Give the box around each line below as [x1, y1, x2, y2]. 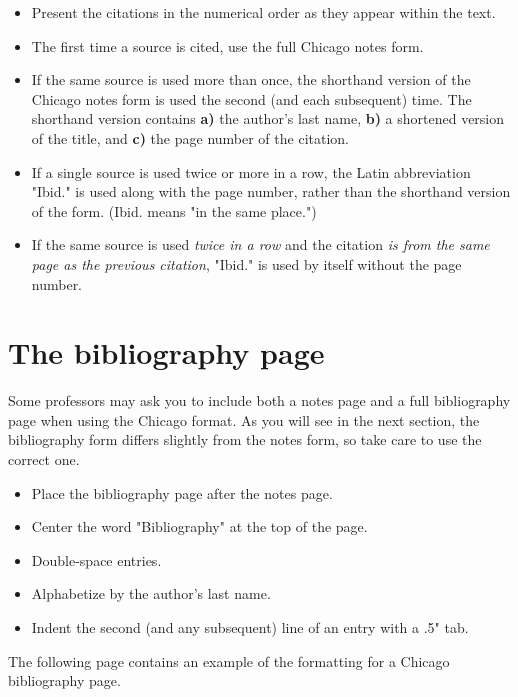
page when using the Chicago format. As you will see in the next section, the [8, 409, 480, 430]
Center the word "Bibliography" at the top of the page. [31, 516, 368, 537]
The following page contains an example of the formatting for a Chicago [8, 650, 450, 671]
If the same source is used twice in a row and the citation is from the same [31, 234, 490, 255]
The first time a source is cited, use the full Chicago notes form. [31, 35, 424, 56]
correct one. [8, 449, 80, 470]
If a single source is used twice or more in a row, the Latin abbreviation [31, 161, 471, 182]
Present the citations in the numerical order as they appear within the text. [31, 2, 496, 22]
